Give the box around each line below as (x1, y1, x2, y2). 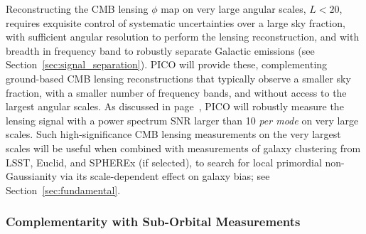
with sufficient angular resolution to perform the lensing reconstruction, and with (6, 29, 360, 44)
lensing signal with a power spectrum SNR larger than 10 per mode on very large (6, 112, 359, 127)
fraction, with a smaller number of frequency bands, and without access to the (6, 85, 347, 100)
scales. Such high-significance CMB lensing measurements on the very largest (6, 127, 341, 142)
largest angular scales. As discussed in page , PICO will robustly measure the (6, 99, 344, 114)
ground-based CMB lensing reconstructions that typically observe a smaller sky (6, 70, 351, 85)
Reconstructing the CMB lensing (6, 1, 149, 16)
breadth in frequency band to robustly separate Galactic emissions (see (6, 43, 315, 58)
